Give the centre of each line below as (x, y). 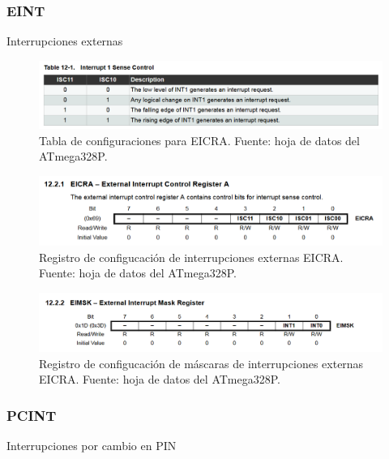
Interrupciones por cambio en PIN (92, 446)
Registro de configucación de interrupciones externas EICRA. (191, 257)
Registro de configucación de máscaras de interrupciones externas (201, 363)
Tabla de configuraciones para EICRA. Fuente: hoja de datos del (199, 140)
